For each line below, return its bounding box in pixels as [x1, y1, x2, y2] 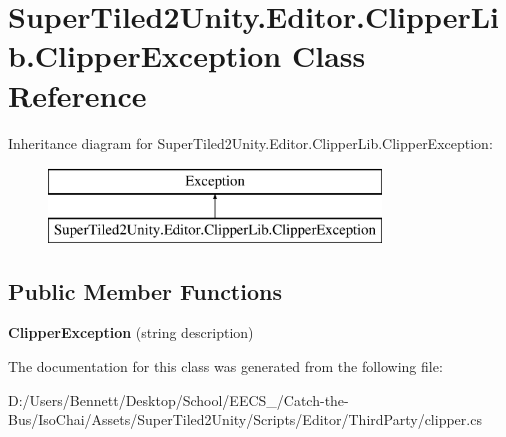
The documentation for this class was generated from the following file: [8, 356, 443, 377]
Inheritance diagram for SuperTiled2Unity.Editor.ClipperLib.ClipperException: [8, 132, 493, 153]
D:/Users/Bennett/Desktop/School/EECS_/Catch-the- [8, 389, 349, 410]
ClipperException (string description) [8, 322, 254, 343]
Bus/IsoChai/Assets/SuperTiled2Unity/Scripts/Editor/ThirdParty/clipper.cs [8, 409, 482, 430]
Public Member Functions [8, 275, 282, 306]
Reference [8, 74, 147, 115]
